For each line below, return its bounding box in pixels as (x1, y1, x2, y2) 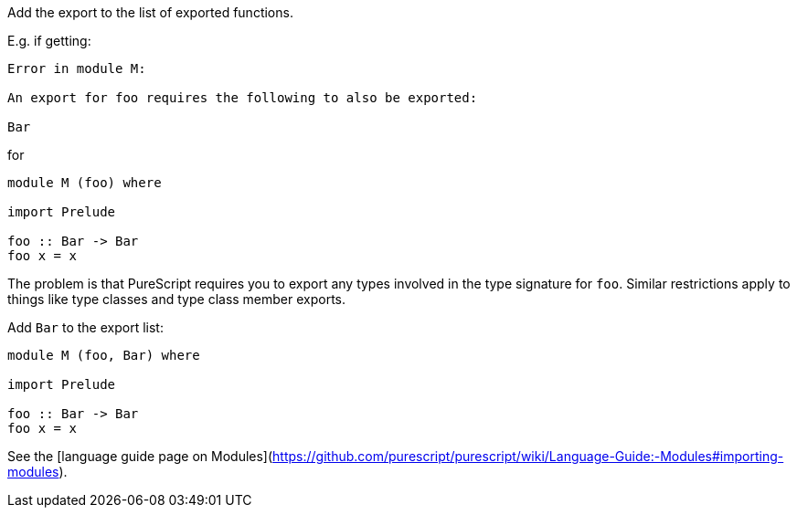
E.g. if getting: (7, 33, 91, 48)
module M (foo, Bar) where (7, 348, 200, 363)
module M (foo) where (7, 175, 162, 190)
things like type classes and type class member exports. (7, 291, 346, 307)
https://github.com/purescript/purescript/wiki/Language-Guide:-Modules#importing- (272, 448, 784, 464)
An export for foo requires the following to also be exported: (7, 90, 478, 105)
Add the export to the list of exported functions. (7, 5, 293, 20)
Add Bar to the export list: (7, 320, 164, 335)
